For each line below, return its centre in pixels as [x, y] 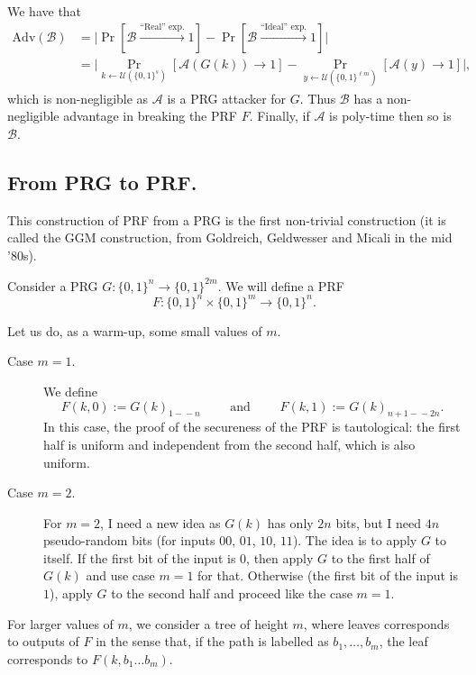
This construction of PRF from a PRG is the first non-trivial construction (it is [227, 219]
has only [290, 522]
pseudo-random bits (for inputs [129, 540]
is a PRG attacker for [227, 98]
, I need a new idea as [160, 522]
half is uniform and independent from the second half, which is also [229, 444]
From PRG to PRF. [102, 182]
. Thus [318, 98]
